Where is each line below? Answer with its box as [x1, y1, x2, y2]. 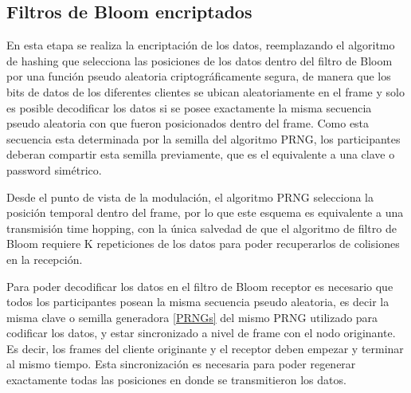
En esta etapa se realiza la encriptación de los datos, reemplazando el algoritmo [6, 37, 395, 53]
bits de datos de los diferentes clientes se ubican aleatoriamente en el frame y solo [6, 83, 405, 100]
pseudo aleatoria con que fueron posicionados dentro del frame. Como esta [6, 115, 370, 132]
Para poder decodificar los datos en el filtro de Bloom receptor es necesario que [6, 277, 393, 294]
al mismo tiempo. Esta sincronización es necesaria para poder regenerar [6, 356, 356, 372]
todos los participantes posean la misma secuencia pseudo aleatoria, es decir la [6, 293, 389, 310]
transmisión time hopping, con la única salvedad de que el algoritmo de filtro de [6, 219, 397, 236]
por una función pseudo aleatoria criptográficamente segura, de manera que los [6, 68, 391, 84]
